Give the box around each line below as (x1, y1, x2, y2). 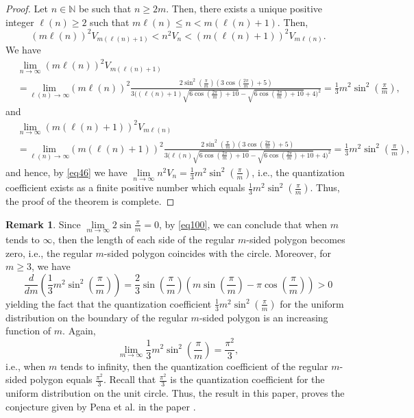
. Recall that (103, 372, 156, 386)
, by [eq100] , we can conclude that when (159, 217, 328, 231)
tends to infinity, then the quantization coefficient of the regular (60, 358, 328, 373)
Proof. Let (5, 1, 48, 15)
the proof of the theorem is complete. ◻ (5, 194, 175, 208)
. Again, (62, 323, 96, 338)
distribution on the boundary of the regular (5, 310, 188, 324)
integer (5, 14, 34, 29)
